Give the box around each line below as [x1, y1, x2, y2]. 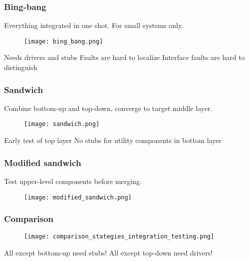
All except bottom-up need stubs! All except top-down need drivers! [4, 247, 213, 258]
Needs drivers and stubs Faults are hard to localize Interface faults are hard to [4, 52, 245, 62]
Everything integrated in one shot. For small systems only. [4, 20, 183, 30]
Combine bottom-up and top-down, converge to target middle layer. [4, 102, 212, 113]
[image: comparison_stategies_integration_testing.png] [24, 233, 214, 240]
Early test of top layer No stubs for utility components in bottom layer [4, 135, 222, 145]
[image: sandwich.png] [24, 120, 100, 128]
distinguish [4, 62, 38, 72]
